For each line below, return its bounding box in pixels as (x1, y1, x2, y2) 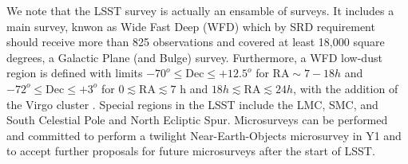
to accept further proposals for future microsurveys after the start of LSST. (6, 143, 375, 159)
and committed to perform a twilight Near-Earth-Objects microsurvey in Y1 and (6, 127, 402, 143)
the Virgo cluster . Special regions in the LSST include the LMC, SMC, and (6, 96, 378, 112)
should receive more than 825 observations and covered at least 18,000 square (6, 33, 385, 50)
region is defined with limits (6, 64, 143, 81)
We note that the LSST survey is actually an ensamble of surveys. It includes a (6, 2, 394, 18)
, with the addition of (293, 80, 398, 96)
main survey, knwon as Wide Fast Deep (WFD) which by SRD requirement (6, 18, 375, 34)
